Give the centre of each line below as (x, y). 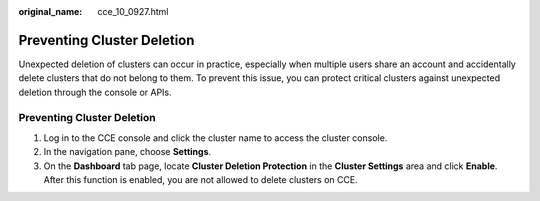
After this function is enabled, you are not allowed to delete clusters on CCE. (201, 179)
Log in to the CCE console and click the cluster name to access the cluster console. (215, 137)
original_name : (50, 11)
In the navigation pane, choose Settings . (127, 152)
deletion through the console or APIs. (95, 92)
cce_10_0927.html (133, 11)
